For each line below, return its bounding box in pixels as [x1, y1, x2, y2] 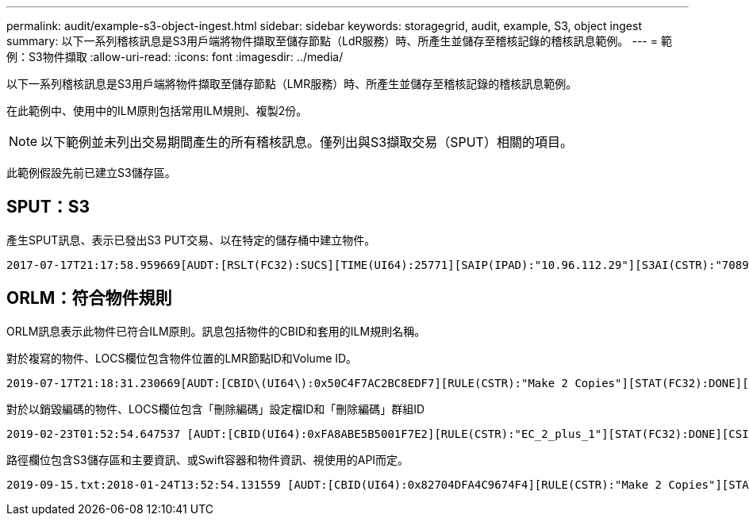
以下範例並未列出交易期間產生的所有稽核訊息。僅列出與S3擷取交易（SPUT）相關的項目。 [40, 134, 573, 150]
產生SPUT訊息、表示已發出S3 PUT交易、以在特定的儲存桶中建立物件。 [6, 232, 376, 247]
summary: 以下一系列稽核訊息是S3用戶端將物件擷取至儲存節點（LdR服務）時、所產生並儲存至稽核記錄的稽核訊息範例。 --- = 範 [6, 34, 672, 48]
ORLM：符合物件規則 [6, 288, 172, 309]
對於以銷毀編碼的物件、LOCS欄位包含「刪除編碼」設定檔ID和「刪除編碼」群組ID [6, 401, 425, 416]
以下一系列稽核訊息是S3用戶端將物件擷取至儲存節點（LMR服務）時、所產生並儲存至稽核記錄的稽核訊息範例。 [6, 77, 578, 90]
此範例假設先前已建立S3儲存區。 [6, 166, 176, 179]
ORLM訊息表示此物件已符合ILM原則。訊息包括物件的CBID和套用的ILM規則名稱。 [6, 324, 426, 338]
